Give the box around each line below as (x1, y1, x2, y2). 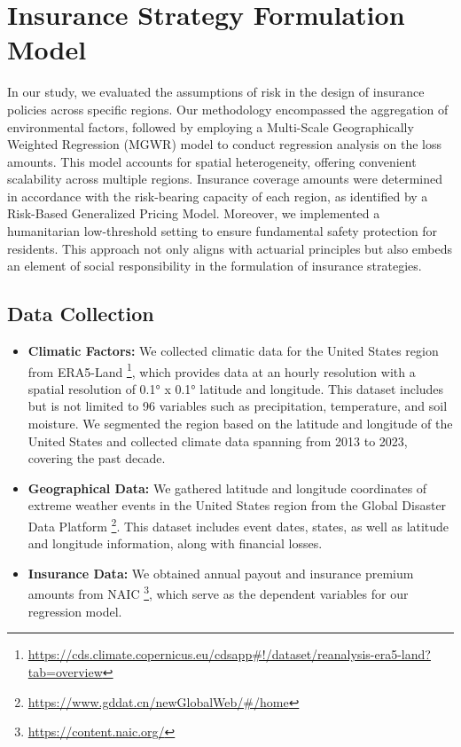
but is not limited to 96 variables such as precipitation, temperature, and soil (27, 397, 448, 415)
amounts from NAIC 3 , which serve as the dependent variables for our (27, 582, 409, 603)
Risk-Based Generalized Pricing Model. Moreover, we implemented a (7, 204, 380, 223)
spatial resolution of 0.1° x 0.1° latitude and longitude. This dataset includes (27, 379, 444, 397)
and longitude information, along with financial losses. (27, 534, 323, 553)
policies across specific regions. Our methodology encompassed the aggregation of (7, 99, 449, 118)
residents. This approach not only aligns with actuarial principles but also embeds (7, 239, 452, 257)
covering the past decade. (27, 449, 166, 468)
